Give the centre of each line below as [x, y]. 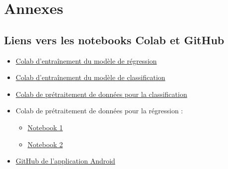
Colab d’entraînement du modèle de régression [86, 60]
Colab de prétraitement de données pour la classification [101, 94]
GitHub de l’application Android [65, 161]
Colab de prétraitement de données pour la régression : [99, 111]
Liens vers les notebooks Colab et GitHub [114, 40]
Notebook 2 [45, 144]
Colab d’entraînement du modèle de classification [90, 77]
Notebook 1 [45, 127]
